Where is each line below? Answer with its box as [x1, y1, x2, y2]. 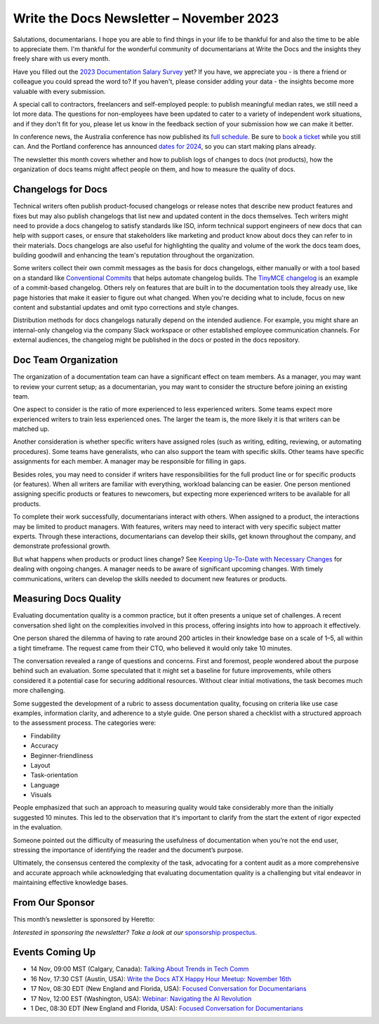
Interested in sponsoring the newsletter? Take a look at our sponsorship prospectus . [13, 928, 258, 936]
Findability [30, 731, 61, 740]
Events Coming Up [13, 946, 96, 958]
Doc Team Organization [13, 354, 119, 366]
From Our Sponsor [13, 897, 95, 909]
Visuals [30, 790, 52, 799]
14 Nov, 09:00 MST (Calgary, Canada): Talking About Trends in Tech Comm [30, 965, 249, 973]
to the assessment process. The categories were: [13, 719, 157, 727]
